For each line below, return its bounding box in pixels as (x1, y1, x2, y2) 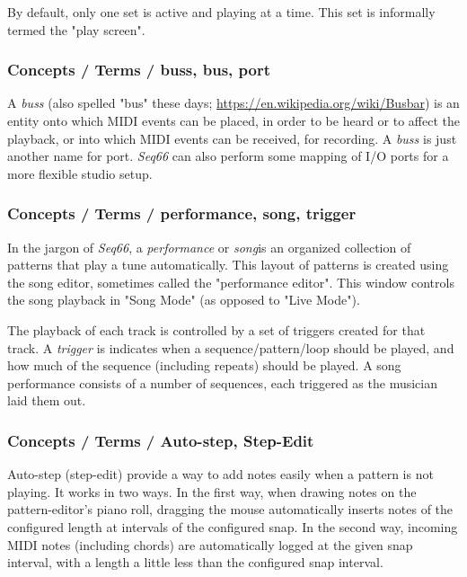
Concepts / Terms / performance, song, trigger (7, 202, 357, 225)
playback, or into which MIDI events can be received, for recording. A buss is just (7, 129, 457, 147)
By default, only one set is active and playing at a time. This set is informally (7, 3, 436, 21)
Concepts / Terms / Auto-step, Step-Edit (7, 429, 314, 451)
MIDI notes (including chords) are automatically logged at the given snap (7, 535, 413, 554)
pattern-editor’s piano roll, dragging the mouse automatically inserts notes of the (7, 500, 454, 519)
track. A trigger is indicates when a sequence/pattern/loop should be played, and (7, 338, 454, 357)
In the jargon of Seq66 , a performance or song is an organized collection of (7, 237, 411, 256)
